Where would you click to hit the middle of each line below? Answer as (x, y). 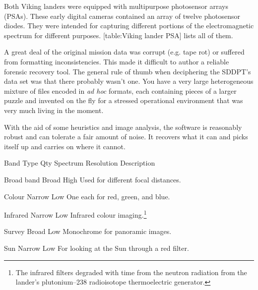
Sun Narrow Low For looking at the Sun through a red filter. (97, 248)
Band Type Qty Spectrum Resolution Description (80, 163)
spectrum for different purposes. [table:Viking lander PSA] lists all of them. (119, 35)
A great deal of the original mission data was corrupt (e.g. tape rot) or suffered (124, 52)
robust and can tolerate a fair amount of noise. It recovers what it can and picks (126, 137)
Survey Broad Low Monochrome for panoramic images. (88, 231)
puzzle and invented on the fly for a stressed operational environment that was (124, 100)
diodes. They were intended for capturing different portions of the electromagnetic (129, 26)
